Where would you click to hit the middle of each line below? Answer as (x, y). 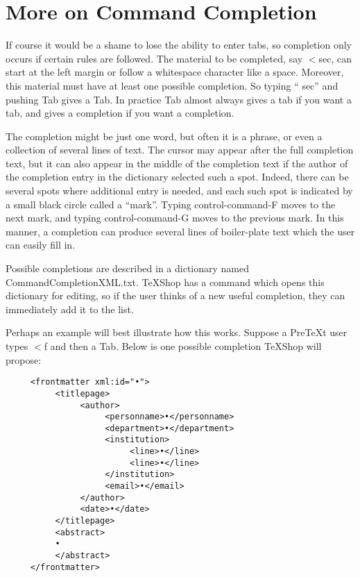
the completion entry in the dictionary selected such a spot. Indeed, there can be (177, 177)
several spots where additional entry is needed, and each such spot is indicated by (179, 191)
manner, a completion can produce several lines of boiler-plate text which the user (180, 231)
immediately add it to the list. (70, 309)
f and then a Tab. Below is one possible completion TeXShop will (183, 346)
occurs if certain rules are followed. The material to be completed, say (154, 58)
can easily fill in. (41, 245)
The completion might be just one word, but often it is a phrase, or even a (164, 136)
